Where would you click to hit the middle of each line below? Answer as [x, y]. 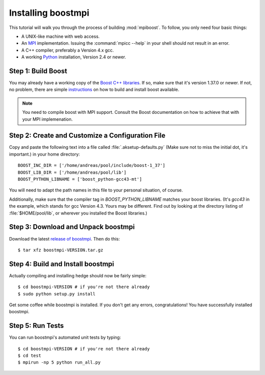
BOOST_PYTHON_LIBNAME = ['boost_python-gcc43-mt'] [80, 179]
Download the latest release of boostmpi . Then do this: [65, 239]
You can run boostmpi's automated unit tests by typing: [65, 337]
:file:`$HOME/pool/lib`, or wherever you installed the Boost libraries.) [78, 213]
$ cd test [29, 356]
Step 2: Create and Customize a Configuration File [87, 136]
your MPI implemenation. [48, 119]
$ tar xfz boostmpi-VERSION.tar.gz [61, 250]
